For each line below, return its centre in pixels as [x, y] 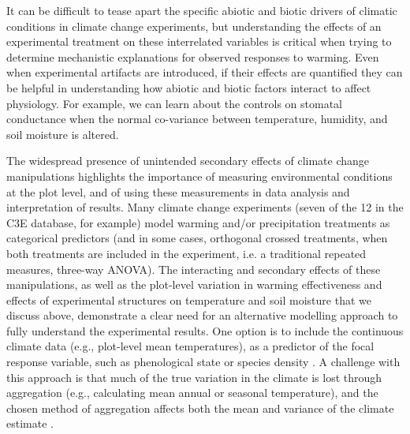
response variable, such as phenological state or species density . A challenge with [203, 362]
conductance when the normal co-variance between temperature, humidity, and [197, 119]
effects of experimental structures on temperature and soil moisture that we [189, 299]
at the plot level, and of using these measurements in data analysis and [178, 191]
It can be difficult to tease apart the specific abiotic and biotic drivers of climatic [202, 10]
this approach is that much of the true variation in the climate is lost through [194, 377]
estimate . [30, 423]
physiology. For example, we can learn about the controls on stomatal [174, 103]
